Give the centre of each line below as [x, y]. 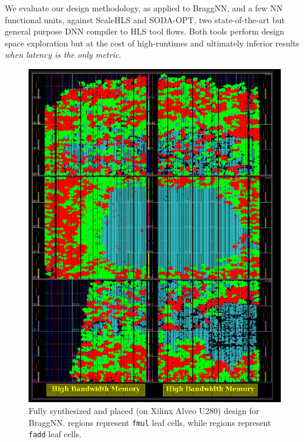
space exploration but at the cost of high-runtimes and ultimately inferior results [152, 43]
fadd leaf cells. [55, 434]
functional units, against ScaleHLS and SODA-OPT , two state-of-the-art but [145, 19]
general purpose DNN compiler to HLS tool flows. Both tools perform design [145, 31]
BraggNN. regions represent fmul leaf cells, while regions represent [150, 422]
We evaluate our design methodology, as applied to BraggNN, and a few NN [144, 8]
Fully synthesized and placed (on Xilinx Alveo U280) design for [144, 411]
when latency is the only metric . [63, 55]
